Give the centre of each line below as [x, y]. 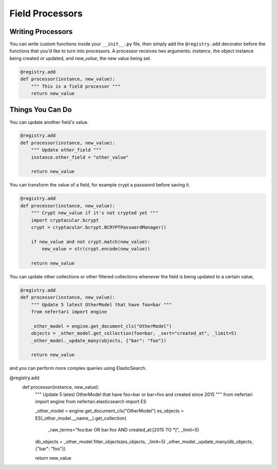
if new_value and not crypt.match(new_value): [91, 242]
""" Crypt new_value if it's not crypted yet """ [95, 213]
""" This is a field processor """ [76, 86]
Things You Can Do [41, 110]
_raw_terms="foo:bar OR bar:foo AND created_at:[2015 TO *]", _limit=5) [124, 430]
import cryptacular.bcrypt [65, 220]
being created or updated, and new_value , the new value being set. [80, 58]
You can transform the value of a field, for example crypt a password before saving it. [100, 185]
